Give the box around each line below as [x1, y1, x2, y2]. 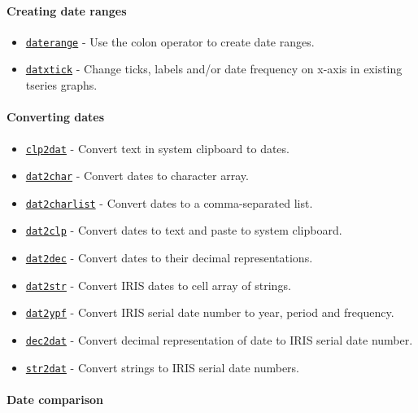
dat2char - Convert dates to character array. [25, 167, 249, 184]
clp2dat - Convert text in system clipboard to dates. [25, 139, 290, 156]
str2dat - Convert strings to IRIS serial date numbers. [25, 358, 299, 376]
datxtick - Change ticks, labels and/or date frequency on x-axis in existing [25, 60, 403, 77]
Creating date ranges [7, 2, 127, 19]
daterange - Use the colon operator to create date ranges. [25, 33, 315, 50]
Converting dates [7, 108, 105, 125]
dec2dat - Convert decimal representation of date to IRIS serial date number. [25, 332, 413, 349]
